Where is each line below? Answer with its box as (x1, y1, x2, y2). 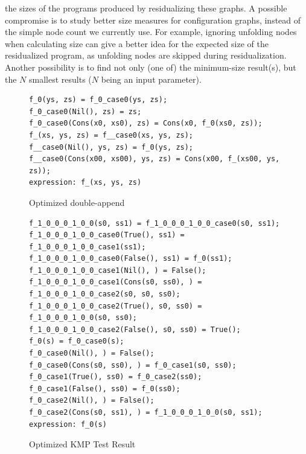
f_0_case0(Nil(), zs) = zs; (29, 107, 142, 116)
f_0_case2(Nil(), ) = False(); (29, 396, 155, 405)
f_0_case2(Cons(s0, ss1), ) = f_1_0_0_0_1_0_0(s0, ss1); (29, 408, 263, 417)
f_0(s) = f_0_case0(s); (29, 337, 124, 346)
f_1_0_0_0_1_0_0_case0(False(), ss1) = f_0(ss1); (29, 254, 232, 263)
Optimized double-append (29, 196, 125, 208)
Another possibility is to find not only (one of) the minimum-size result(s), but (5, 60, 296, 73)
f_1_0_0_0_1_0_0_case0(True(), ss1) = (29, 231, 185, 240)
